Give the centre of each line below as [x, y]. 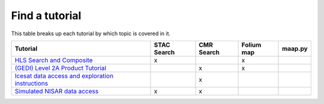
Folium [251, 45]
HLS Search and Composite [54, 60]
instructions [31, 83]
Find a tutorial [46, 16]
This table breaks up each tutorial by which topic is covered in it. [91, 33]
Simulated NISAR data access [57, 91]
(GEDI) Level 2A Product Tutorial [60, 68]
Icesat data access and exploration [64, 76]
